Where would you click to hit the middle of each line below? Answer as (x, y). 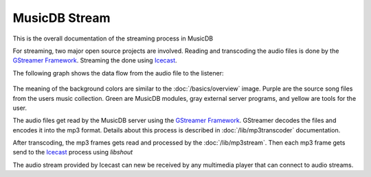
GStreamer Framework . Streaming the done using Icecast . (95, 60)
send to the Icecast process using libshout (73, 152)
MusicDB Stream (61, 18)
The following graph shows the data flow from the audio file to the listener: (118, 73)
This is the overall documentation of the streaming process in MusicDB (113, 38)
